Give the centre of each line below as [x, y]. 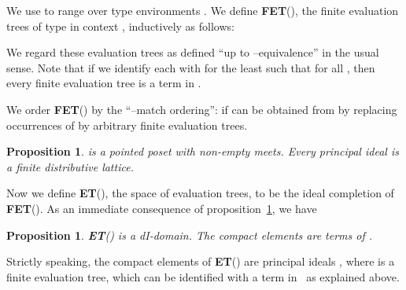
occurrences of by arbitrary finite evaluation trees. [127, 125]
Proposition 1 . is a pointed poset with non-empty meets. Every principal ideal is [203, 151]
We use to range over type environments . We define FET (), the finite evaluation [203, 10]
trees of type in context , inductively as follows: [120, 26]
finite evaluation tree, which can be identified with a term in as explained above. [203, 276]
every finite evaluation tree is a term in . [104, 83]
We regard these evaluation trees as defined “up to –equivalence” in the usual [193, 52]
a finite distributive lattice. [70, 166]
